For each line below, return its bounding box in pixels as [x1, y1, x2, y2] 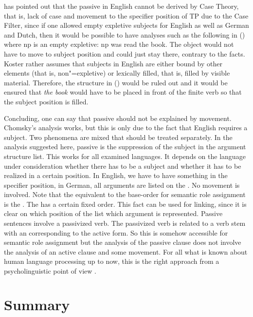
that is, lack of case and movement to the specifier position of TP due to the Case [4, 10, 249, 20]
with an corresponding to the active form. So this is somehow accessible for [4, 227, 228, 238]
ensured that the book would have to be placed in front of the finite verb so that [4, 87, 242, 97]
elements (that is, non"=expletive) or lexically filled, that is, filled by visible [4, 68, 230, 78]
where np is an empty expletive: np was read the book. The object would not [4, 39, 234, 49]
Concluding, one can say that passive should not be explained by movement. [4, 113, 232, 123]
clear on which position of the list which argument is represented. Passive [4, 208, 223, 218]
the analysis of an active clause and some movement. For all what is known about [4, 246, 248, 257]
